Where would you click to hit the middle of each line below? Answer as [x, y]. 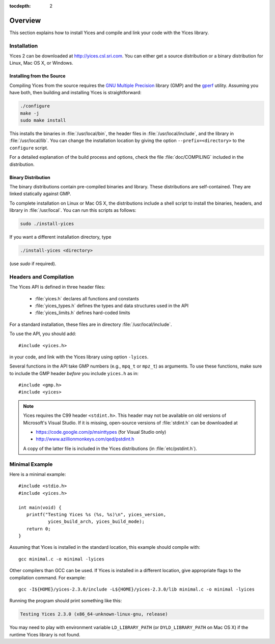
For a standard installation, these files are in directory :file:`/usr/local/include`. [91, 324]
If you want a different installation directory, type [60, 237]
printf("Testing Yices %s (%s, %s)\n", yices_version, [96, 514]
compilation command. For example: [48, 577]
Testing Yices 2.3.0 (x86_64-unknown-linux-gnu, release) [94, 614]
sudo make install [43, 120]
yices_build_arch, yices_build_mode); [96, 522]
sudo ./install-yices [47, 224]
